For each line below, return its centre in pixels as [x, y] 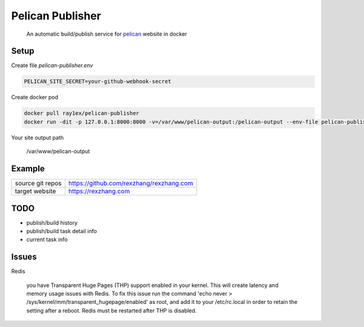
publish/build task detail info [62, 231]
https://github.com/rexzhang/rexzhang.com [131, 183]
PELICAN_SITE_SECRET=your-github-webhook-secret [98, 81]
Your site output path [37, 137]
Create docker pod [35, 97]
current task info [47, 240]
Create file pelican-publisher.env [52, 65]
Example [28, 169]
